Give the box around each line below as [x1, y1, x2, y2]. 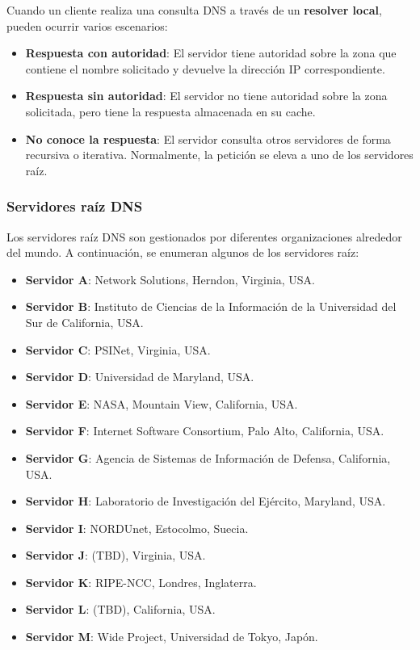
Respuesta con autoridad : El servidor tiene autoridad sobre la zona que [25, 44, 397, 61]
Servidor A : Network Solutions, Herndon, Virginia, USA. [25, 270, 315, 287]
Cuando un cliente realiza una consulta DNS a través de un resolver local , [6, 2, 382, 18]
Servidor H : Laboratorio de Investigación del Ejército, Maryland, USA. [25, 493, 386, 510]
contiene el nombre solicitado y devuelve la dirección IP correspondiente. [25, 60, 385, 77]
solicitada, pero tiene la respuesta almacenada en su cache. [25, 103, 316, 120]
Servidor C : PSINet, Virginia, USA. [25, 341, 211, 358]
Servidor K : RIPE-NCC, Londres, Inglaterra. [25, 573, 257, 590]
